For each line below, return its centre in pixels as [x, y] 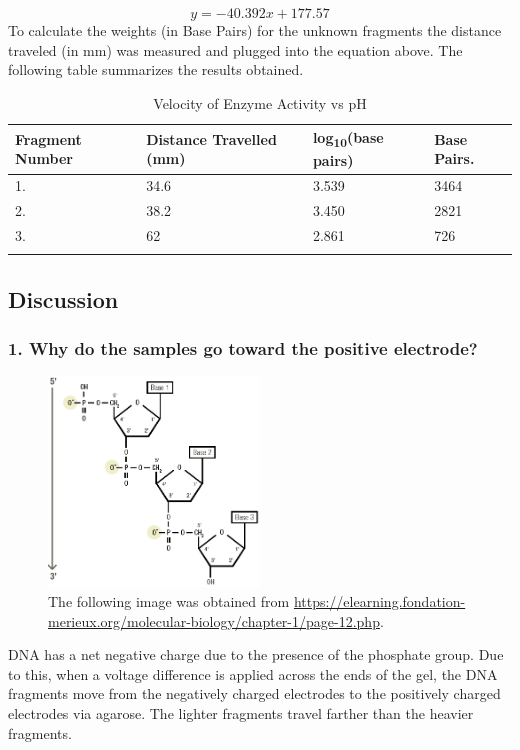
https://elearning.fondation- [379, 601]
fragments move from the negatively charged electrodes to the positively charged [254, 693]
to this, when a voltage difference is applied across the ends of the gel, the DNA [253, 673]
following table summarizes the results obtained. [156, 69]
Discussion [63, 298]
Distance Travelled [211, 138]
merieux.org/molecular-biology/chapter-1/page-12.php [214, 620]
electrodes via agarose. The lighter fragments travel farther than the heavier [241, 713]
